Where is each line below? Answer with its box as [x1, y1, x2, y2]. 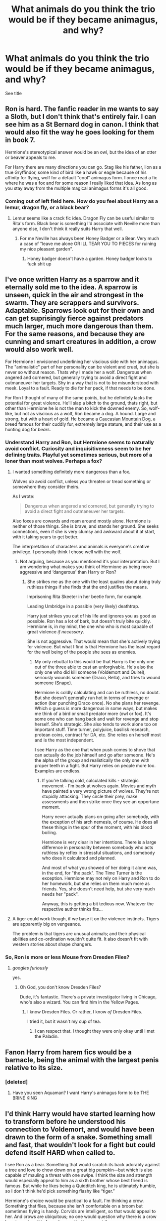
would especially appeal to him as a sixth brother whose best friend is [5, 1177, 148, 1183]
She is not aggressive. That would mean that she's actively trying [27, 638, 161, 644]
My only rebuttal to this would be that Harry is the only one [34, 659, 155, 665]
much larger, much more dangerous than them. [5, 322, 154, 331]
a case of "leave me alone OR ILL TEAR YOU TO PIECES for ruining [19, 241, 157, 247]
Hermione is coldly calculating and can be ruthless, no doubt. [34, 690, 160, 696]
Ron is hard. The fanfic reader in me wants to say [5, 105, 159, 113]
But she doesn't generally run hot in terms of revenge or [34, 695, 150, 701]
